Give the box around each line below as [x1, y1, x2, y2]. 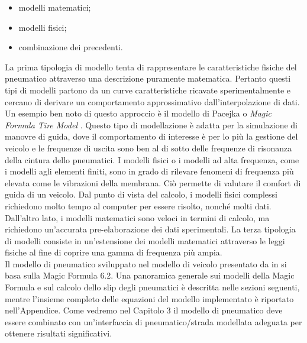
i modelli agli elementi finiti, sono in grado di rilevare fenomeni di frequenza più [5, 165, 294, 177]
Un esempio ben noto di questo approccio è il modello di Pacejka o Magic [5, 107, 272, 119]
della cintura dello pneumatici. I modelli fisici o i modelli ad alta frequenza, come [5, 153, 299, 166]
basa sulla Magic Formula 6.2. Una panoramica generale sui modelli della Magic [5, 269, 295, 281]
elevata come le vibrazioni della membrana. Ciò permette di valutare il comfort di [5, 176, 301, 189]
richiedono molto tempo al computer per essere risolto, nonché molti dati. [5, 199, 272, 212]
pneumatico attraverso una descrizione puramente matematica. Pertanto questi [5, 72, 291, 85]
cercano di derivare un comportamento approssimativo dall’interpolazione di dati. [5, 95, 300, 108]
